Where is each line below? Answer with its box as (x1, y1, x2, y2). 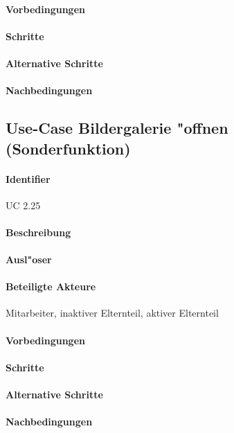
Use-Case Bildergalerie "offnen (6, 117, 228, 139)
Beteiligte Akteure (6, 279, 96, 294)
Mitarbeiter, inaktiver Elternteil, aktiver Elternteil (6, 306, 219, 320)
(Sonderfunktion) (6, 137, 131, 159)
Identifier (6, 171, 51, 186)
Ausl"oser (6, 252, 52, 267)
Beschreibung (6, 224, 71, 239)
